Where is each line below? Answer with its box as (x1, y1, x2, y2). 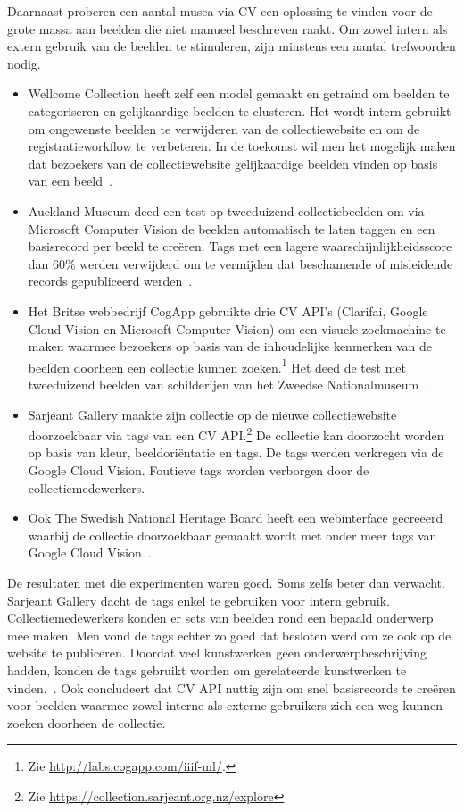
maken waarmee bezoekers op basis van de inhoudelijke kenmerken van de (28, 337, 432, 356)
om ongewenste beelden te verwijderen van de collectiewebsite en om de (28, 119, 420, 138)
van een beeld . (28, 172, 112, 190)
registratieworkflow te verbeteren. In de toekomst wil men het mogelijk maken (28, 137, 456, 155)
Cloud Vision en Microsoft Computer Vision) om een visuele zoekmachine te (28, 319, 446, 338)
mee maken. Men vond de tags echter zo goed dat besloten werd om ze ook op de (7, 625, 452, 644)
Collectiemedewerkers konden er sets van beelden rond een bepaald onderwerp (7, 608, 434, 627)
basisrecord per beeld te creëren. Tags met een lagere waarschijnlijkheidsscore (28, 237, 452, 255)
